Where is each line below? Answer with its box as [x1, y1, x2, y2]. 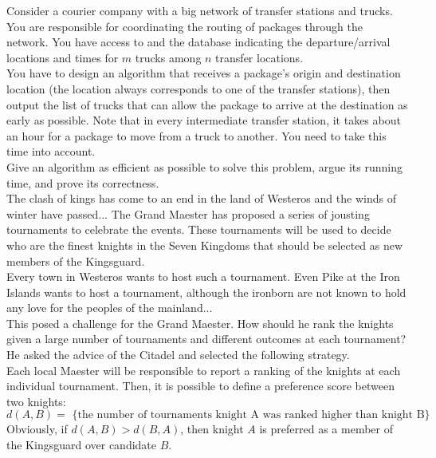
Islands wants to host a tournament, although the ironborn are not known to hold [6, 283, 407, 300]
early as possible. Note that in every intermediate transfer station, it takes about [6, 112, 401, 128]
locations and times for [6, 49, 119, 65]
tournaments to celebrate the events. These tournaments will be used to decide [6, 221, 391, 238]
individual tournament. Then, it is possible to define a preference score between [6, 377, 395, 394]
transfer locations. [215, 49, 304, 65]
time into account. [6, 143, 96, 160]
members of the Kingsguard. [6, 252, 145, 269]
